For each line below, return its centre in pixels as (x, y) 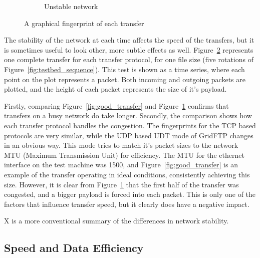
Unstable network (71, 6)
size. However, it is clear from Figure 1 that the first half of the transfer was (121, 184)
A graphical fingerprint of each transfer (84, 23)
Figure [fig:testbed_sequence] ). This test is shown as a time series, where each (124, 69)
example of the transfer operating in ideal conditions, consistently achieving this (127, 174)
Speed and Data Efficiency (74, 248)
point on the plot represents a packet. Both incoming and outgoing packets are (125, 79)
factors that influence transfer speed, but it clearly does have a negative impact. (127, 204)
